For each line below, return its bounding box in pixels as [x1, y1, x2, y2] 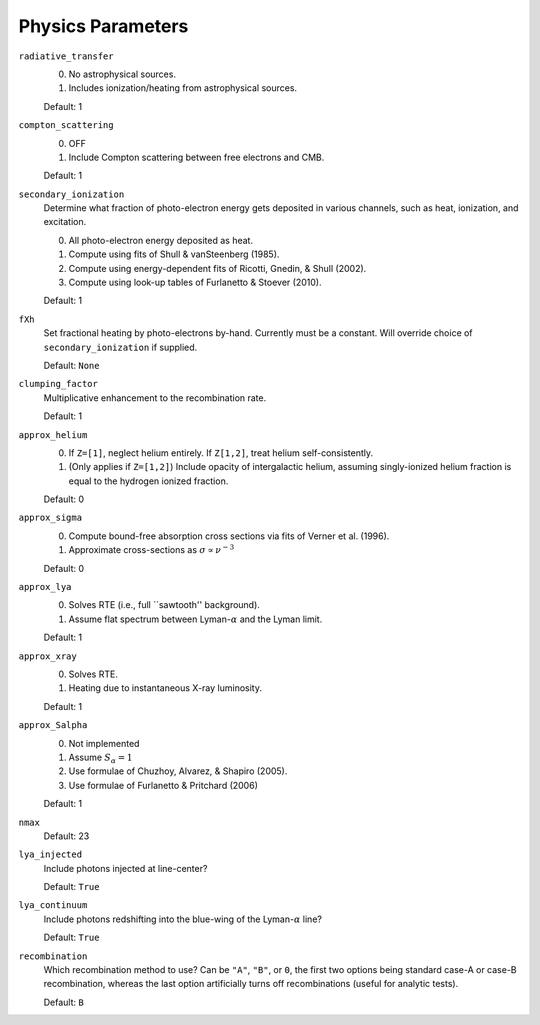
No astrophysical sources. [68, 68, 177, 80]
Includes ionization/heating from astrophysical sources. [68, 82, 298, 94]
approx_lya [18, 581, 72, 593]
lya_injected [18, 849, 83, 860]
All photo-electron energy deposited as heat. [68, 234, 254, 246]
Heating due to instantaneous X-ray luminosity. [68, 682, 262, 694]
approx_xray [18, 650, 77, 662]
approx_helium [18, 429, 88, 440]
